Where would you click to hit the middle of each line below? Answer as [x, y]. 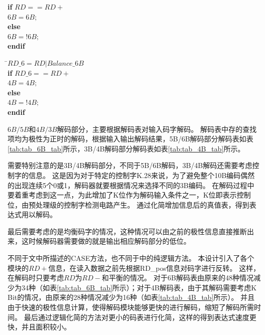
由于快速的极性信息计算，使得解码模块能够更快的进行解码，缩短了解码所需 [131, 307]
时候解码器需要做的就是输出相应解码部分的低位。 [109, 241]
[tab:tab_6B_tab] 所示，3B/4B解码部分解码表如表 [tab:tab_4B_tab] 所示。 [126, 148]
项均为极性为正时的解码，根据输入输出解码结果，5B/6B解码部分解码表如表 [130, 139]
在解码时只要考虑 [36, 278]
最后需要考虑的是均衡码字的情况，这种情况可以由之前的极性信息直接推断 [127, 231]
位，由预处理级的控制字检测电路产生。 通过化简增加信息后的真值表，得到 [128, 204]
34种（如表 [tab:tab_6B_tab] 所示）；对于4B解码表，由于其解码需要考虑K [139, 287]
